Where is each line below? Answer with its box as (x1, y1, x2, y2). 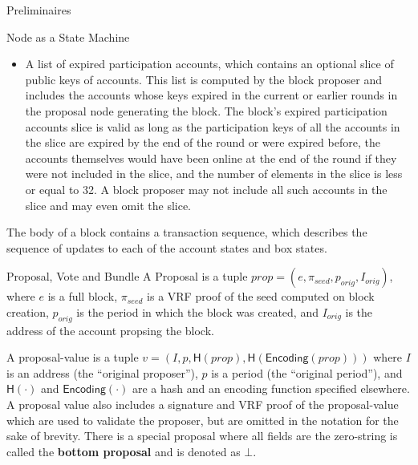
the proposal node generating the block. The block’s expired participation (25, 102, 388, 119)
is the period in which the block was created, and (76, 303, 319, 320)
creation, (6, 303, 49, 320)
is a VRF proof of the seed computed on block (147, 288, 375, 305)
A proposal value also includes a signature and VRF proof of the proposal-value (6, 396, 399, 413)
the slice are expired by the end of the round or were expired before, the (25, 134, 380, 151)
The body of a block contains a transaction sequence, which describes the (6, 224, 367, 241)
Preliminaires (6, 2, 71, 18)
